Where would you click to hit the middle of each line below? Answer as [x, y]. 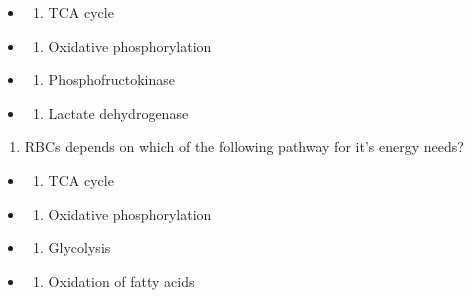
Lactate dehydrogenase [118, 112]
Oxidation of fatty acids [121, 280]
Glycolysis [79, 247]
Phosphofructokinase [112, 79]
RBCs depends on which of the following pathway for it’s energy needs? [244, 146]
